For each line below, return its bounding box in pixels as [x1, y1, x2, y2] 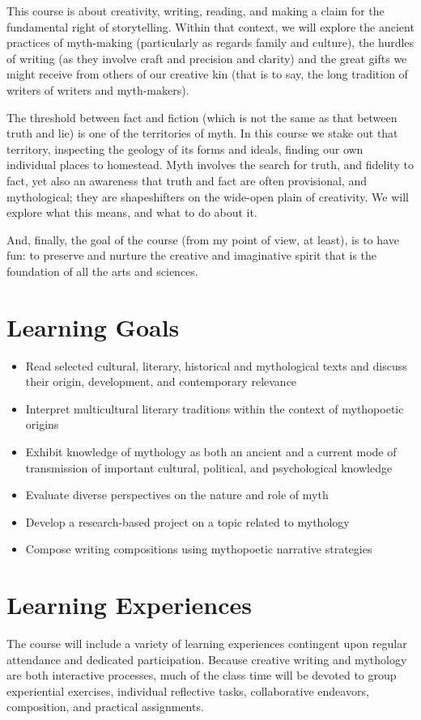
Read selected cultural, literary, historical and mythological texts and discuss [25, 357, 407, 374]
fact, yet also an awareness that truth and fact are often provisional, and [6, 172, 367, 188]
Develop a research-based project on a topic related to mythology [25, 513, 350, 530]
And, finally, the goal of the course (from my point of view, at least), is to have [6, 231, 399, 248]
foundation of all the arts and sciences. [6, 262, 198, 279]
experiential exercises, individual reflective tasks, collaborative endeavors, [6, 682, 369, 699]
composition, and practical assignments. [6, 698, 204, 715]
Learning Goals [6, 310, 180, 343]
